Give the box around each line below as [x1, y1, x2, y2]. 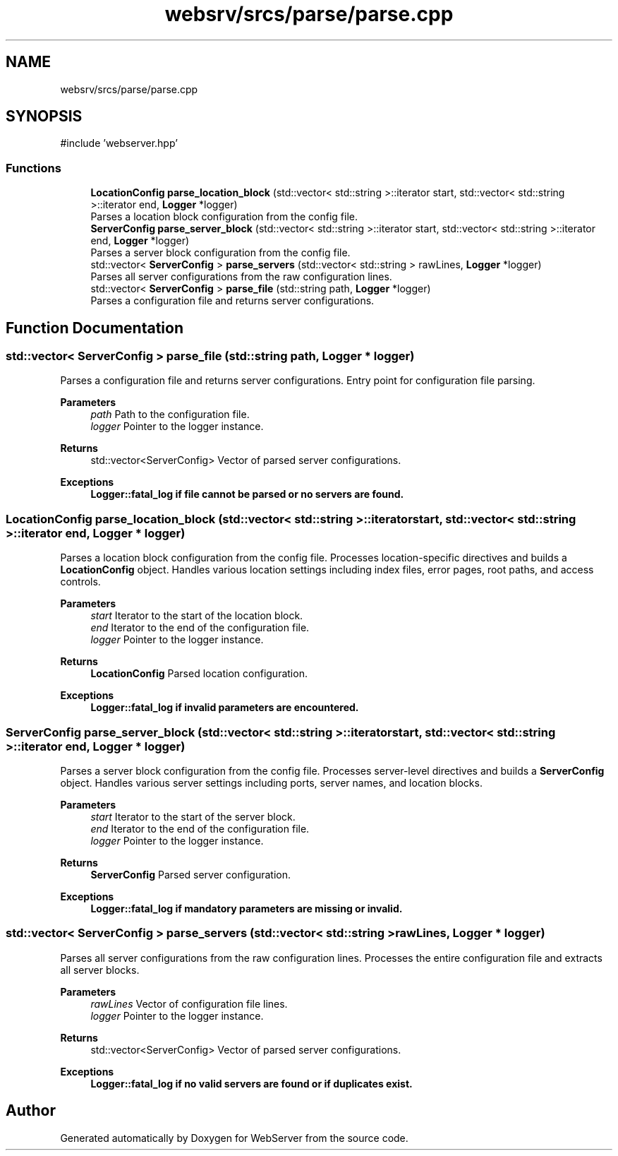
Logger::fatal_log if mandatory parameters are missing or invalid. [90, 902, 403, 914]
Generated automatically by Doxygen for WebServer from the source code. [60, 1131, 408, 1144]
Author [6, 1102, 56, 1120]
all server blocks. [60, 963, 140, 976]
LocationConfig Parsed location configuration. [90, 667, 308, 680]
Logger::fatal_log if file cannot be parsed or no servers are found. [90, 488, 404, 501]
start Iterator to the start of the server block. [90, 810, 296, 823]
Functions [6, 160, 61, 175]
